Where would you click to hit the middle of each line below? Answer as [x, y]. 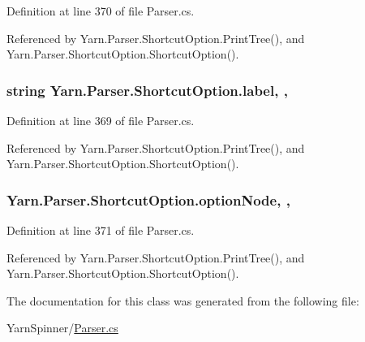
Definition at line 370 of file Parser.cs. [101, 11]
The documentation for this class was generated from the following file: [183, 300]
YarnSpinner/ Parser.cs [62, 328]
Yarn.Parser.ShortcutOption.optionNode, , [148, 199]
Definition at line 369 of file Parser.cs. [101, 120]
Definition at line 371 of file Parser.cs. [101, 230]
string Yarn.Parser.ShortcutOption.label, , [147, 90]
